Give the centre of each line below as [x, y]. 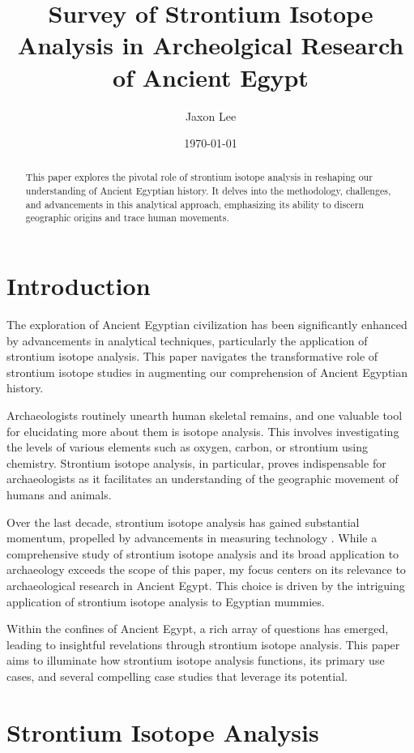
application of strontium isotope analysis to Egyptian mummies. [166, 601]
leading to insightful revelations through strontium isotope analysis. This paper [203, 644]
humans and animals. [59, 494]
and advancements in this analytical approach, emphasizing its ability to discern [195, 204]
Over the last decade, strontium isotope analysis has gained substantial [183, 522]
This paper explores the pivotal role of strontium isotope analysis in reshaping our [199, 177]
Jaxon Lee [211, 116]
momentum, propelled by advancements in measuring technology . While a [192, 538]
